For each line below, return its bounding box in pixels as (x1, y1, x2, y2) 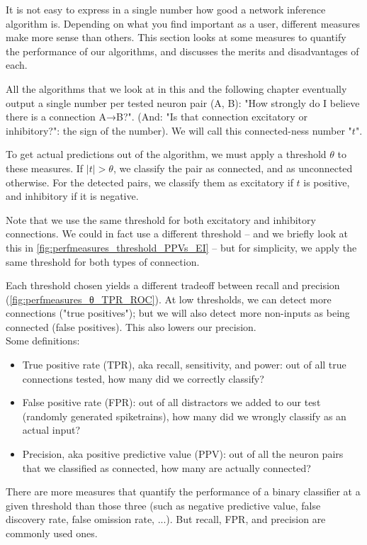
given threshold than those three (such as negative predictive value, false (6, 498, 321, 512)
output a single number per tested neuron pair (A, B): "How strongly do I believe (6, 95, 360, 110)
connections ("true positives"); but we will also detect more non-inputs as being (6, 305, 350, 320)
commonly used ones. (6, 526, 98, 540)
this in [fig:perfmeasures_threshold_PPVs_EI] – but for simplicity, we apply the (6, 240, 357, 254)
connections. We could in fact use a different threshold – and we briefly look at (6, 226, 348, 241)
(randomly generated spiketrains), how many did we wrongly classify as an (22, 408, 346, 423)
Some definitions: (6, 333, 80, 348)
